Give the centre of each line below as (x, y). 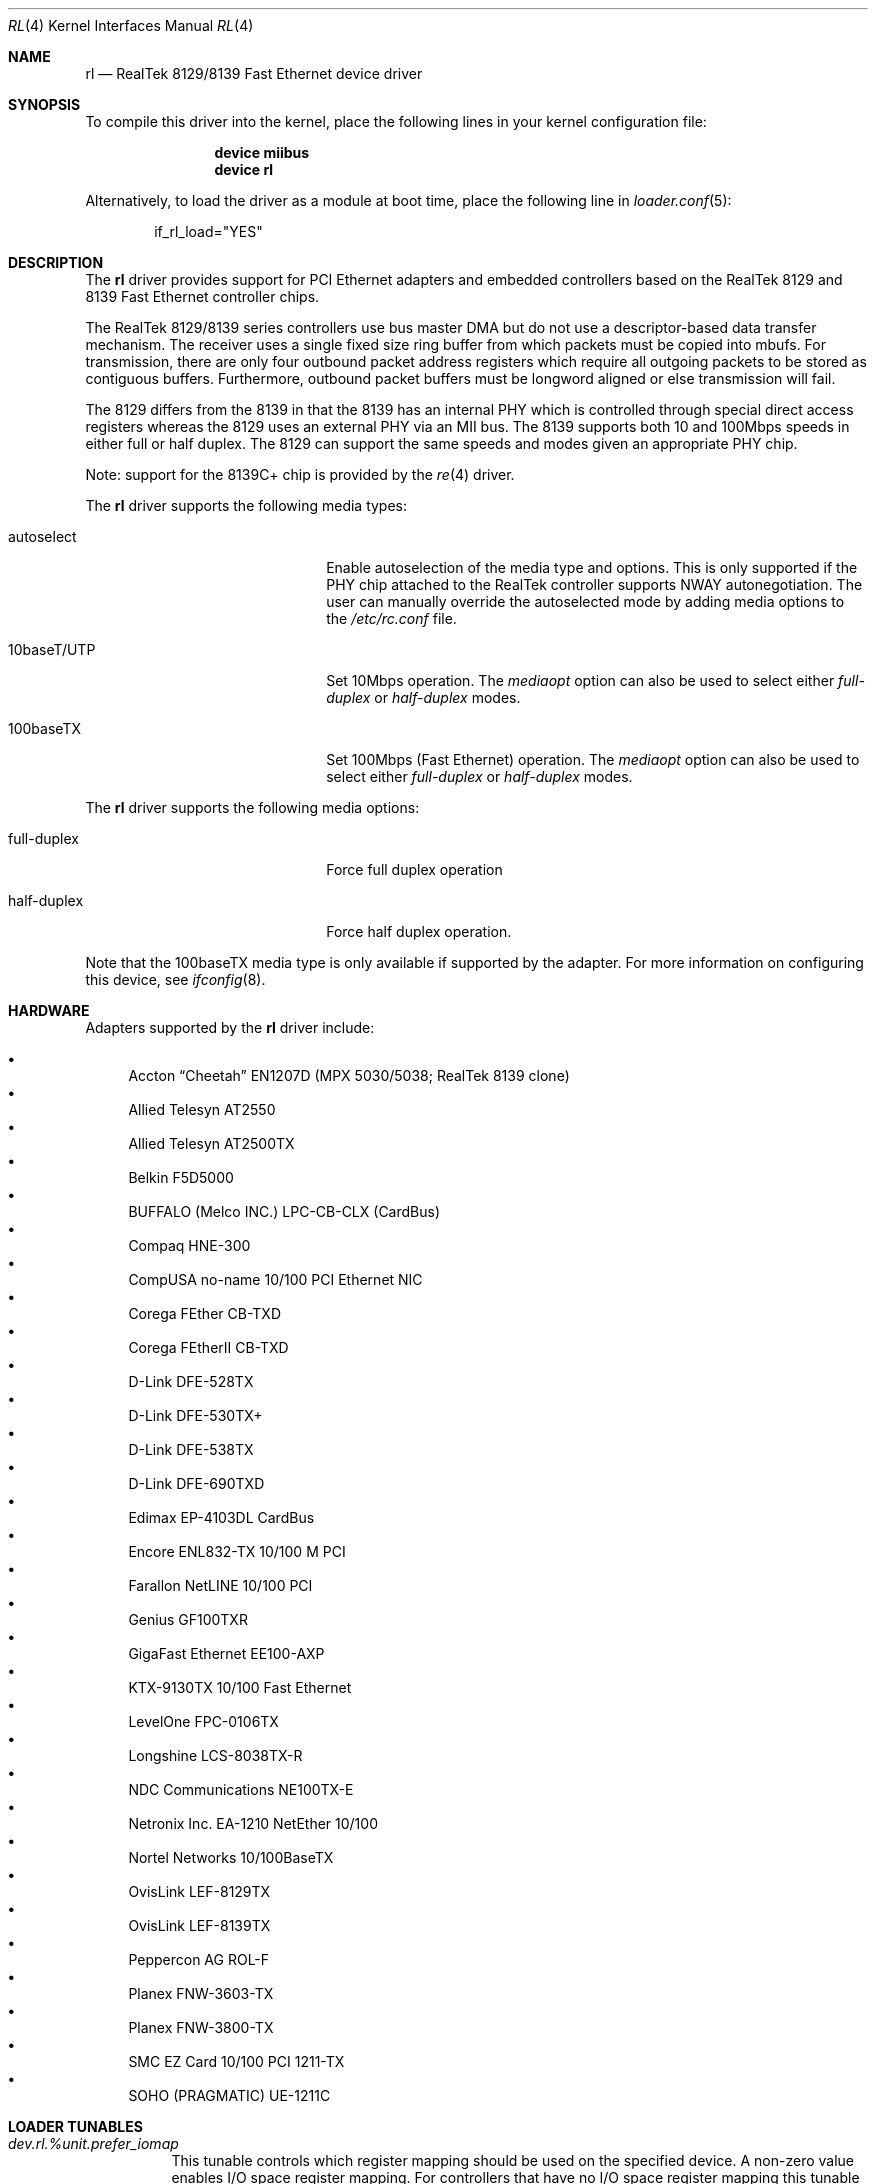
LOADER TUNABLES (75, 2126)
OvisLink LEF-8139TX (199, 1925)
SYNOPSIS (44, 104)
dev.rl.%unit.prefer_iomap (93, 2143)
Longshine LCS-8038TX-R (215, 1755)
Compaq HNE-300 (189, 1245)
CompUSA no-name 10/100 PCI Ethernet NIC (275, 1279)
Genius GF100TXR (188, 1619)
